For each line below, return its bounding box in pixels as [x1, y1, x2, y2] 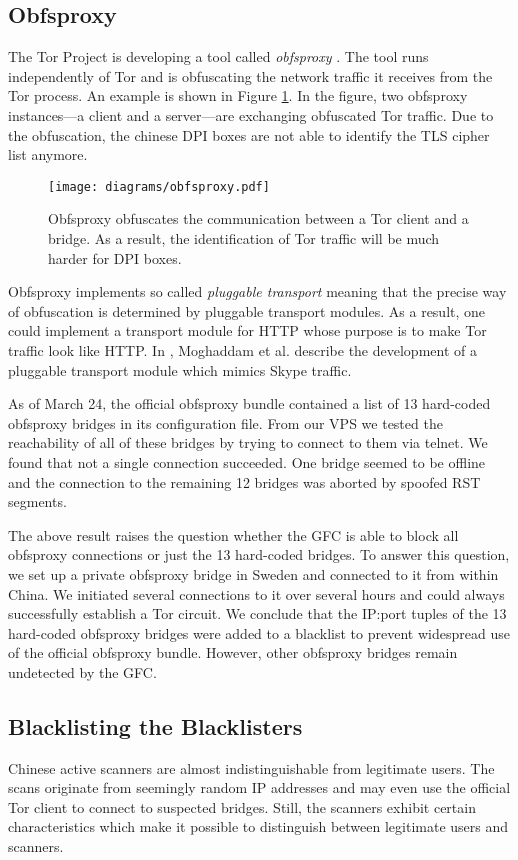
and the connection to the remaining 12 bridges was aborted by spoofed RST [8, 471, 481, 492]
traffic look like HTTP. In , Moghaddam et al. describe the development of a [8, 339, 477, 360]
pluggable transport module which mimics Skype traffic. [8, 359, 352, 380]
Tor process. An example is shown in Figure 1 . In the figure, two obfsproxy [8, 85, 468, 106]
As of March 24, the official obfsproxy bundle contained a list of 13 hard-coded [8, 393, 491, 414]
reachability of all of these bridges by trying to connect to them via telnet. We [8, 432, 488, 453]
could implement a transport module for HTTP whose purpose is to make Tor [8, 320, 487, 341]
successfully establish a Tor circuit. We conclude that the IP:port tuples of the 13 [8, 603, 507, 624]
